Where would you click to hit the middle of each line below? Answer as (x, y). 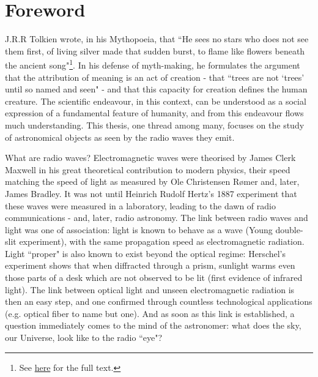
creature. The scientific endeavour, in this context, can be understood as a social (156, 101)
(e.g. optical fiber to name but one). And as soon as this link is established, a (150, 313)
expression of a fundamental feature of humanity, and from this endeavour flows (154, 113)
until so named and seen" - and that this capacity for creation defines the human (156, 89)
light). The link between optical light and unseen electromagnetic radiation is (150, 289)
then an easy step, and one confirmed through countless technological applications (159, 301)
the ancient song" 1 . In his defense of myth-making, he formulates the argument (153, 64)
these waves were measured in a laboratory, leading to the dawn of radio (140, 205)
